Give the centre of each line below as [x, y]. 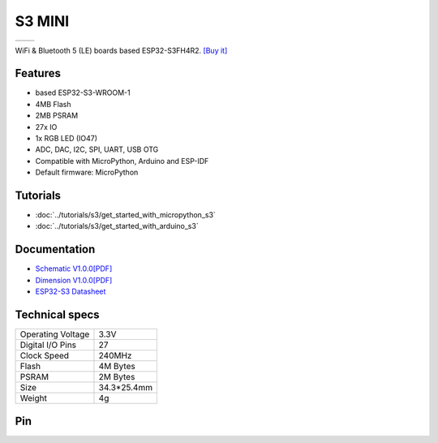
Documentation [55, 249]
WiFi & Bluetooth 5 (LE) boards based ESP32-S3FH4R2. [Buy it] [121, 50]
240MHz [115, 355]
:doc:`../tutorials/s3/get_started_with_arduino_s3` [117, 226]
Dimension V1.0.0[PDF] [74, 280]
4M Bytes [117, 367]
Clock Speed [44, 355]
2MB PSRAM [57, 116]
